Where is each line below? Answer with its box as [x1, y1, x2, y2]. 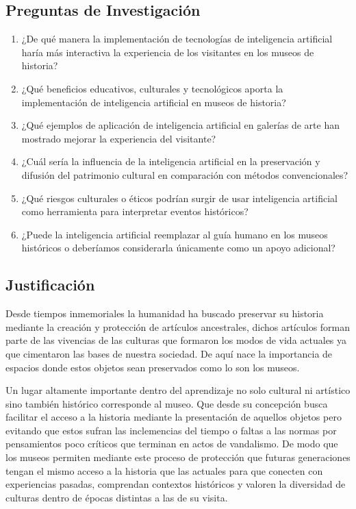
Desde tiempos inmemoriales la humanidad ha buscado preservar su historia [5, 306, 324, 321]
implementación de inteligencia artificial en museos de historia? [21, 95, 286, 109]
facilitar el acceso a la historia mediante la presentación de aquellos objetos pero [5, 410, 342, 424]
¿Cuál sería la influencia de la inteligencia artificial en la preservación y [21, 154, 320, 169]
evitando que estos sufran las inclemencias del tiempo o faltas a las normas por [5, 423, 337, 437]
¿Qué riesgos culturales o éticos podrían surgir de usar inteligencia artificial [21, 190, 338, 205]
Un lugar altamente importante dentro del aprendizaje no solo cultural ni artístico [5, 383, 351, 397]
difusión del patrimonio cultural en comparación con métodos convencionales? [21, 167, 348, 182]
